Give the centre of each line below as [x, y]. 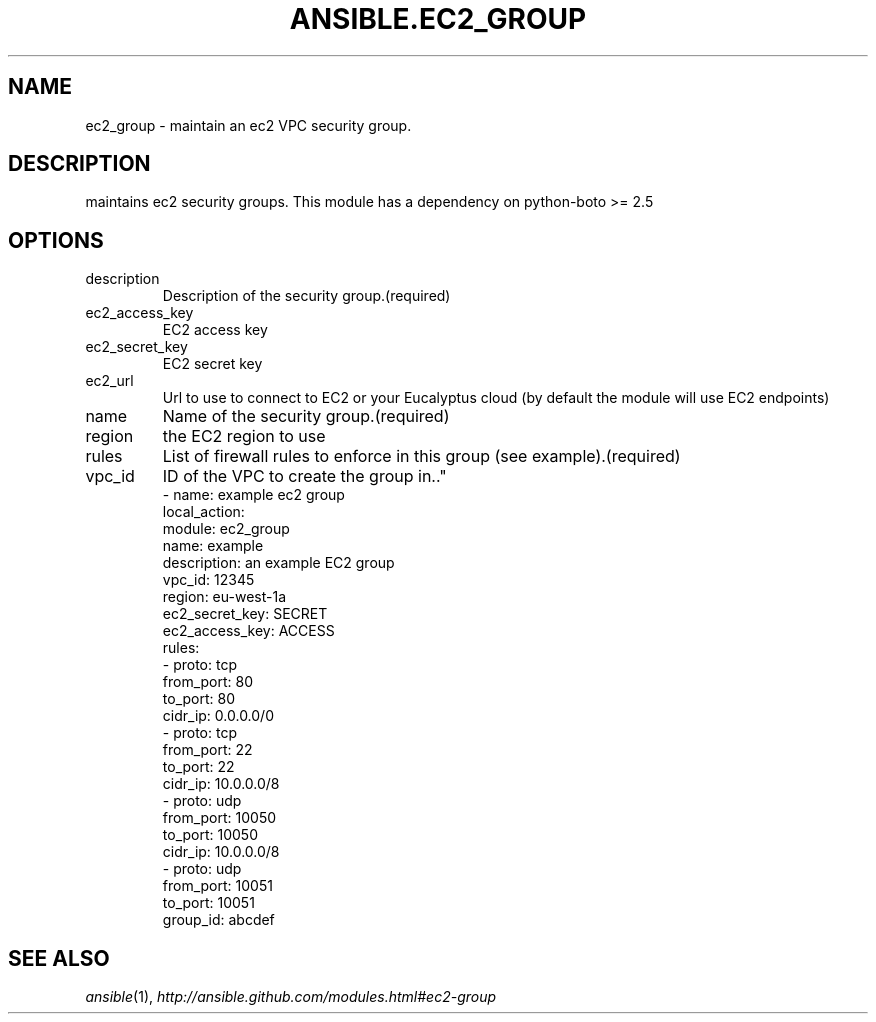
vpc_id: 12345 [208, 580]
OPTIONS [56, 240]
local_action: [203, 512]
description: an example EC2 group [278, 563]
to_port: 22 [198, 767]
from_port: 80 [208, 682]
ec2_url [109, 381]
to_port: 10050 [210, 835]
